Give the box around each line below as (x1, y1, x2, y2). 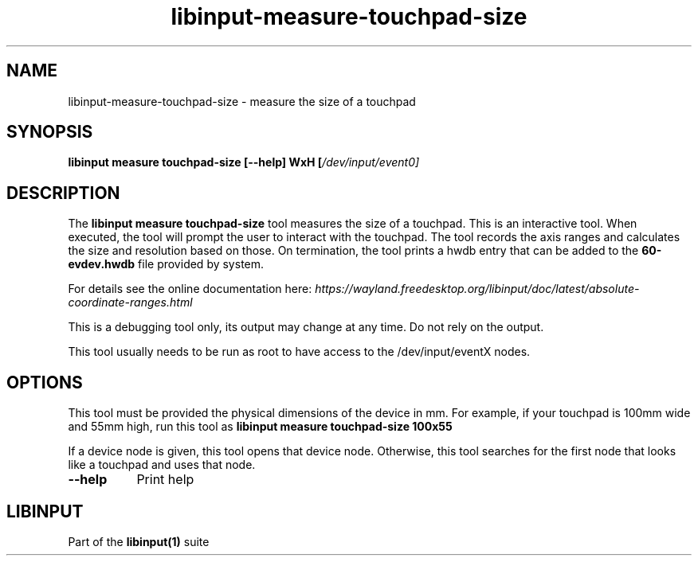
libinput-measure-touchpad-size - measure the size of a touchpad (68, 94, 416, 108)
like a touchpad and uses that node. (68, 458, 256, 472)
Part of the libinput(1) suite (68, 534, 210, 548)
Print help (136, 471, 194, 488)
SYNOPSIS (6, 122, 93, 142)
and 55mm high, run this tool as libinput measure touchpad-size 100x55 (68, 420, 453, 434)
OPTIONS (6, 372, 83, 392)
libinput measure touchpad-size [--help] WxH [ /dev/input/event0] (68, 155, 420, 170)
